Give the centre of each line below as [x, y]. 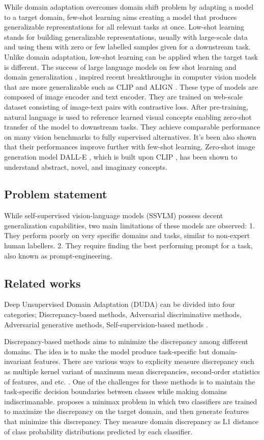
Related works [42, 283]
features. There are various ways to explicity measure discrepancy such [144, 361]
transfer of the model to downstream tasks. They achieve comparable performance [132, 127]
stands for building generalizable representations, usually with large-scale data [126, 36]
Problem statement [56, 194]
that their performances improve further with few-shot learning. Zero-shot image [130, 147]
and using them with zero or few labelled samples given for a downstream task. [127, 47]
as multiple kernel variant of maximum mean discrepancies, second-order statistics [132, 371]
